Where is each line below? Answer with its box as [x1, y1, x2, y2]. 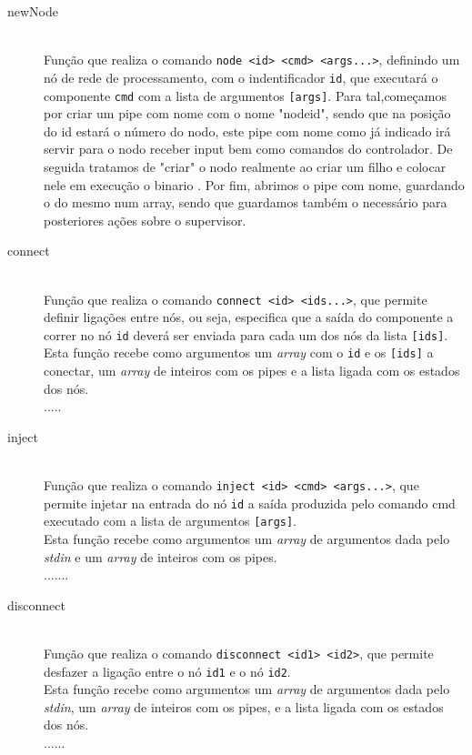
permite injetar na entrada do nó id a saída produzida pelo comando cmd [44, 493, 456, 512]
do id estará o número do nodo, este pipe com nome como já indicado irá [44, 121, 451, 140]
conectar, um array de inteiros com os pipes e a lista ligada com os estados [44, 361, 460, 380]
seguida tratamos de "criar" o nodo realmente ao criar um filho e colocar [44, 156, 447, 176]
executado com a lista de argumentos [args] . [44, 511, 297, 530]
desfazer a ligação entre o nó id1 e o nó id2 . [44, 661, 291, 680]
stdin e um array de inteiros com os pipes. [44, 547, 277, 566]
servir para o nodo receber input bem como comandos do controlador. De [44, 139, 453, 158]
